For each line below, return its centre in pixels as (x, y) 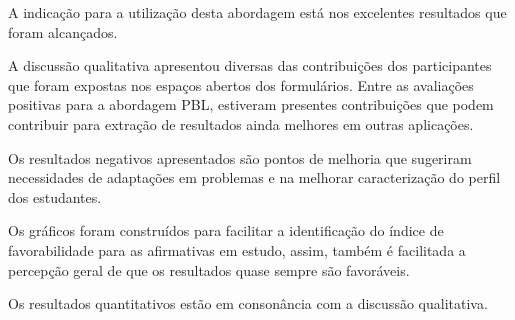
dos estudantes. (55, 196)
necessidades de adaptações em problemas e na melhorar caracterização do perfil (254, 177)
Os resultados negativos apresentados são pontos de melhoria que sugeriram (240, 157)
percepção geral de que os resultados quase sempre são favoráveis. (209, 269)
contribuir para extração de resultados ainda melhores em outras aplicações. (241, 123)
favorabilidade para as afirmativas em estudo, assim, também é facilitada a (237, 249)
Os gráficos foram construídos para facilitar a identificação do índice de (226, 230)
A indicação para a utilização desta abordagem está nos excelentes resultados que (257, 12)
